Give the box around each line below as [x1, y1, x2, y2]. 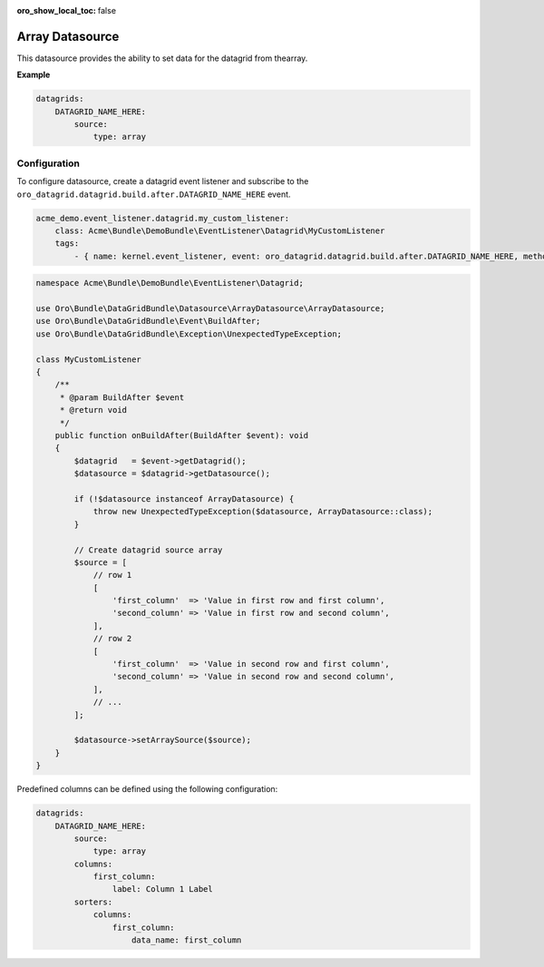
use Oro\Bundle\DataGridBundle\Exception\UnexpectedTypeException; [35, 328, 343, 339]
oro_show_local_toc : [16, 5, 97, 15]
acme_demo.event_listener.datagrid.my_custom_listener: [35, 213, 290, 223]
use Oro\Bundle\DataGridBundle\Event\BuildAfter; [35, 316, 261, 327]
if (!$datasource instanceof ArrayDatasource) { [73, 493, 295, 503]
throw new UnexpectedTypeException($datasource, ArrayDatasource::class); [92, 506, 433, 517]
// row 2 [92, 633, 132, 644]
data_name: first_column [131, 935, 242, 945]
